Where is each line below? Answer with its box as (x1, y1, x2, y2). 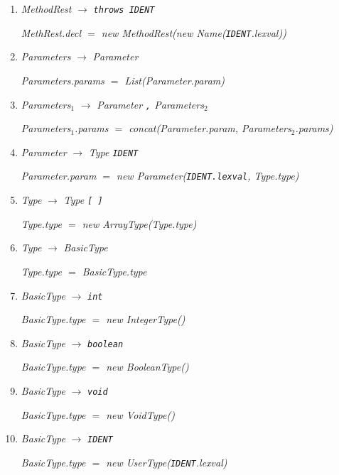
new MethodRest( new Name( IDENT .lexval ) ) (101, 25, 286, 40)
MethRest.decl (21, 25, 82, 40)
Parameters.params (21, 72, 104, 87)
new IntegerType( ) (106, 312, 185, 327)
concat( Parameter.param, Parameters (129, 121, 291, 136)
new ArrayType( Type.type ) (82, 216, 197, 231)
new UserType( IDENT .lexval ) (106, 454, 227, 469)
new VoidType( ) (106, 407, 175, 422)
